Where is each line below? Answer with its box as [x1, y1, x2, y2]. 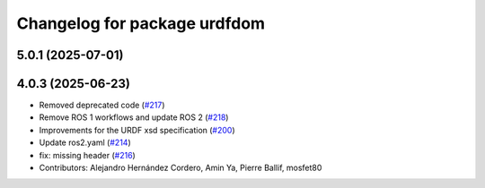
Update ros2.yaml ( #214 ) [39, 137, 131, 148]
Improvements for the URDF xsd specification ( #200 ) [39, 124, 235, 135]
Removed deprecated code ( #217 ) [39, 99, 165, 111]
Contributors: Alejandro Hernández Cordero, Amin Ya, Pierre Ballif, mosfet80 [39, 162, 322, 174]
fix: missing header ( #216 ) [39, 150, 137, 160]
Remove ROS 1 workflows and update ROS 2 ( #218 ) [39, 112, 229, 123]
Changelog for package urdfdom [16, 13, 265, 33]
